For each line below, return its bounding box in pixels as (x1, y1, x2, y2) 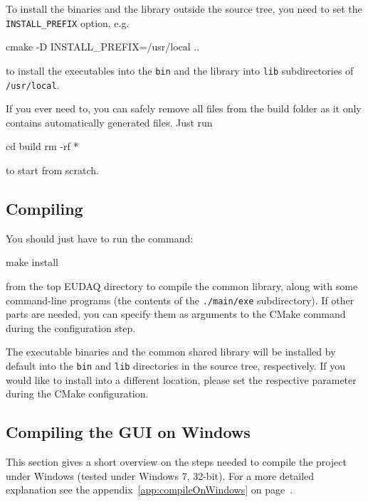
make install (6, 255, 58, 269)
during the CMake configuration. (6, 386, 149, 401)
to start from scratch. (6, 162, 99, 177)
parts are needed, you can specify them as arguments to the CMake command (6, 306, 346, 321)
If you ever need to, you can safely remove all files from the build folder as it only (6, 101, 362, 116)
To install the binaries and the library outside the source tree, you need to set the (6, 1, 362, 16)
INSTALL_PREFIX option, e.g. (6, 15, 130, 30)
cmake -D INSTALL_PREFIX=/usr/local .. (6, 39, 200, 54)
